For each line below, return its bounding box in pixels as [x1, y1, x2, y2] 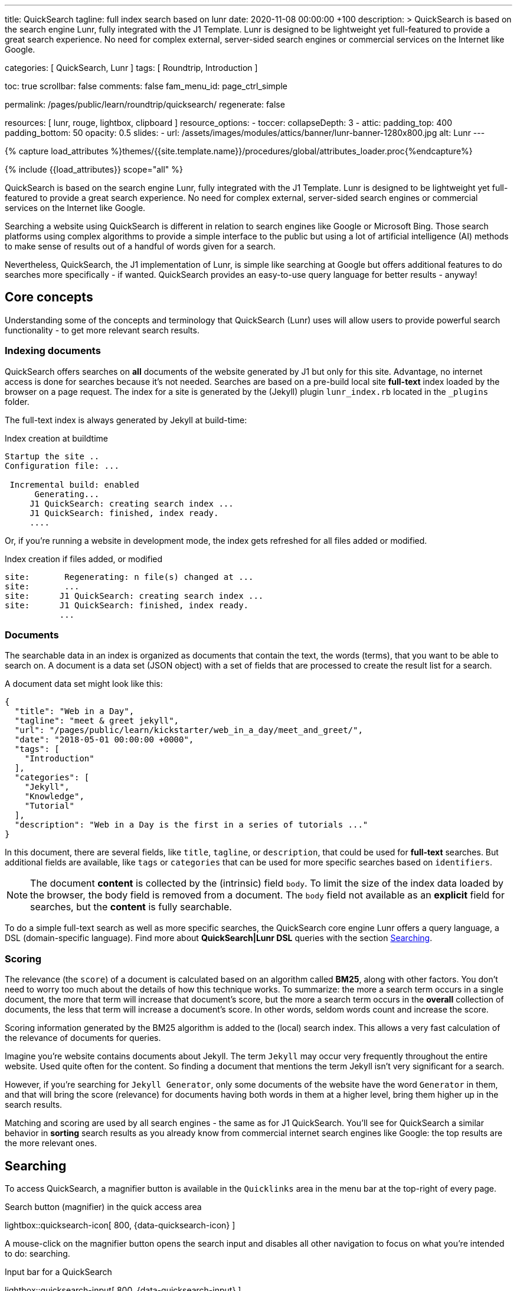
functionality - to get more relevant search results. [5, 325, 199, 335]
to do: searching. [5, 1248, 70, 1258]
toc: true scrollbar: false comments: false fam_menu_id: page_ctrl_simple [5, 81, 287, 91]
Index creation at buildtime [5, 433, 108, 443]
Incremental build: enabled [9, 479, 139, 489]
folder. [5, 396, 30, 407]
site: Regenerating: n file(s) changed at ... [5, 572, 254, 582]
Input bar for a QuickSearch [5, 1266, 112, 1277]
